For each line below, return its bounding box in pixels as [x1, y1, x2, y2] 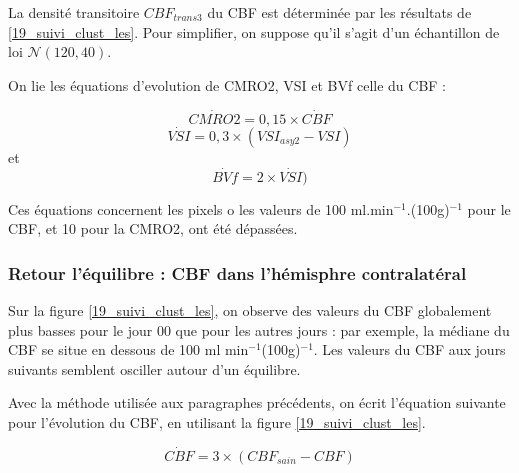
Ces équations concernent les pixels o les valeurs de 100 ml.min [8, 198, 394, 219]
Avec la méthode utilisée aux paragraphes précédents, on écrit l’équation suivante [8, 392, 506, 413]
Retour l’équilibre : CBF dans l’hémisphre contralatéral [8, 260, 467, 285]
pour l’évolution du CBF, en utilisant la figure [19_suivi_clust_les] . [8, 412, 426, 432]
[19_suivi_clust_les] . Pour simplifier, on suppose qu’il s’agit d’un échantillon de [8, 21, 500, 42]
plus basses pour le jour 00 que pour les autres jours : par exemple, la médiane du [8, 319, 510, 340]
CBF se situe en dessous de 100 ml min [8, 339, 249, 360]
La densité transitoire [8, 2, 140, 22]
